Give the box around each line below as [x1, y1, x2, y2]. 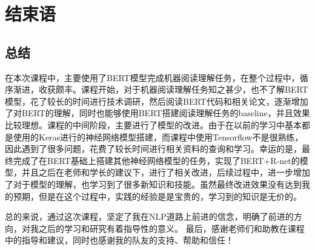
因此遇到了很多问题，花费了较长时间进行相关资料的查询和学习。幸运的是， [5, 142, 302, 155]
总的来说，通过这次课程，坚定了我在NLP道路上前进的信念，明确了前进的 [5, 210, 294, 223]
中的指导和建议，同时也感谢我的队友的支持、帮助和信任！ [5, 234, 234, 246]
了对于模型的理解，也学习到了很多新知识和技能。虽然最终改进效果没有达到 [5, 177, 302, 190]
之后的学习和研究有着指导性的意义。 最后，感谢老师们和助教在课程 [38, 222, 305, 234]
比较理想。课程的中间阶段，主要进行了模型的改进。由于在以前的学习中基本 [5, 118, 302, 131]
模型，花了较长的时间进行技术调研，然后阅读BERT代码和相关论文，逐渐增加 [5, 94, 308, 107]
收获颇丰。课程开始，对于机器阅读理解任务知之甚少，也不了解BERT [38, 83, 308, 96]
